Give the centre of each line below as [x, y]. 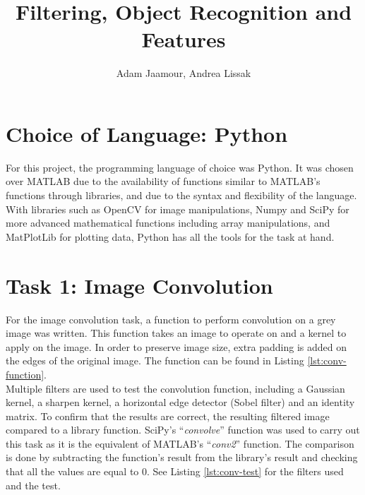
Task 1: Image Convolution [139, 285]
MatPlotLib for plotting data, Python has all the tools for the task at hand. [170, 236]
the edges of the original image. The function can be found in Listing [155, 360]
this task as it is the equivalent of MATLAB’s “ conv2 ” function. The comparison [180, 443]
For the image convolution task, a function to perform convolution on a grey [171, 319]
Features [184, 39]
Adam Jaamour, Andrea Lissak [184, 73]
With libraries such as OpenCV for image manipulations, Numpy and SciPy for [178, 209]
